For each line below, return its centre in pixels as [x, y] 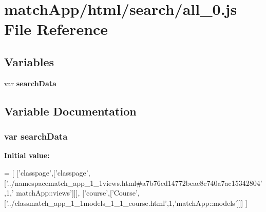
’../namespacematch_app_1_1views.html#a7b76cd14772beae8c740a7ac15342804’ [134, 182]
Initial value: [27, 155]
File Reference [56, 29]
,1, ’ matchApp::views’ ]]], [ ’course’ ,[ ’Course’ [71, 193]
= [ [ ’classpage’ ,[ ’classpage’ [46, 172]
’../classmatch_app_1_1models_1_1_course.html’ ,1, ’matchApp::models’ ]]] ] [127, 203]
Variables [29, 61]
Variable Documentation [70, 111]
